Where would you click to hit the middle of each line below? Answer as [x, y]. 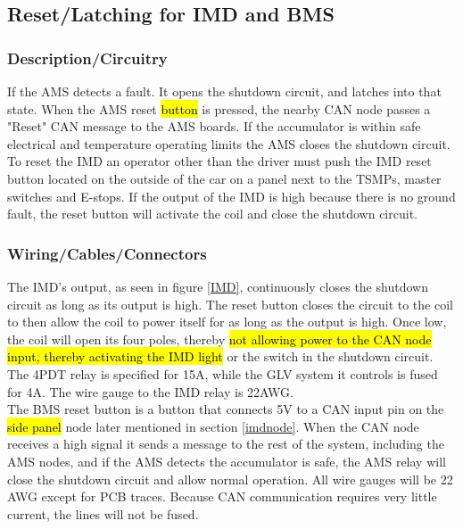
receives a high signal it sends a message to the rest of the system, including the [226, 444]
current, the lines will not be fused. [103, 513]
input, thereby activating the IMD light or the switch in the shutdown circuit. [220, 356]
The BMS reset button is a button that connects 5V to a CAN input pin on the [226, 409]
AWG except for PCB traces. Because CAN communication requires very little [222, 496]
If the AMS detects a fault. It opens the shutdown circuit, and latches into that [224, 91]
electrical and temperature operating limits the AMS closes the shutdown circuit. [229, 143]
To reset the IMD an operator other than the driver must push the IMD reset [219, 161]
